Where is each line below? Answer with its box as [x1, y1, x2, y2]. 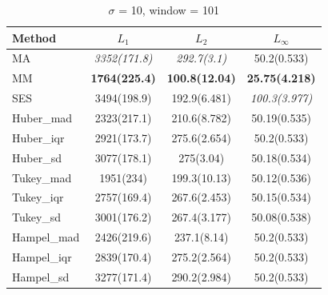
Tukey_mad [12, 169, 72, 185]
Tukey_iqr [12, 189, 64, 205]
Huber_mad [12, 109, 73, 126]
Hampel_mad [12, 229, 80, 245]
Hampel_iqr [12, 248, 72, 265]
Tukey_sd [12, 209, 62, 225]
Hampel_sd [12, 268, 70, 285]
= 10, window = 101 [118, 2, 219, 18]
